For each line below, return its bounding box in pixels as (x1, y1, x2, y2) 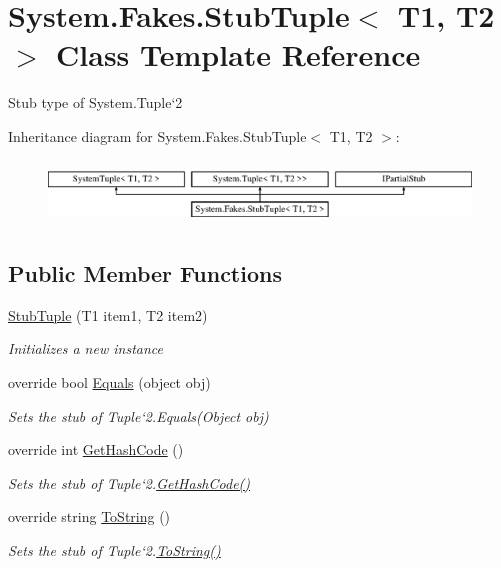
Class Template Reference (56, 34, 421, 75)
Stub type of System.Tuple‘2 (8, 92, 183, 113)
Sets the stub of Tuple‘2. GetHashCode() (8, 472, 251, 493)
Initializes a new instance (8, 338, 163, 359)
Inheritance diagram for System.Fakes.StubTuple (8, 125, 307, 146)
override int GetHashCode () (8, 439, 184, 460)
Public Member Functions (8, 257, 282, 288)
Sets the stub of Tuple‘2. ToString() (8, 539, 221, 560)
